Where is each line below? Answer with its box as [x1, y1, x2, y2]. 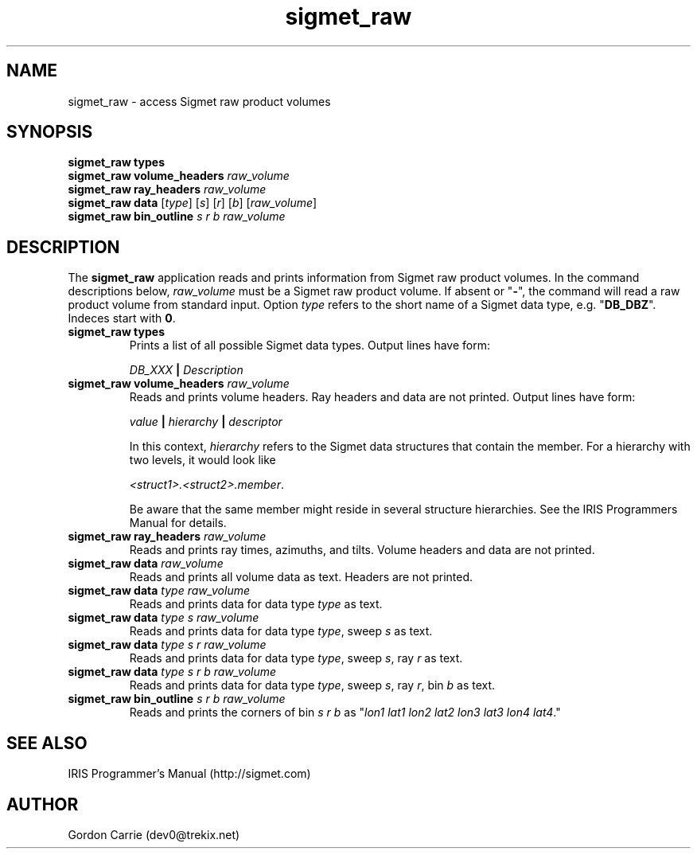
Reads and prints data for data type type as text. [129, 597, 383, 611]
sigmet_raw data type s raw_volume [68, 611, 259, 625]
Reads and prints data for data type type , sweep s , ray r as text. [129, 651, 463, 666]
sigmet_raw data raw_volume [68, 556, 224, 571]
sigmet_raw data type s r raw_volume [68, 638, 267, 652]
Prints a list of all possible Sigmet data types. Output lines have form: [129, 338, 491, 353]
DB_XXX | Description [129, 363, 243, 377]
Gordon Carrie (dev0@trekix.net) [68, 827, 240, 841]
